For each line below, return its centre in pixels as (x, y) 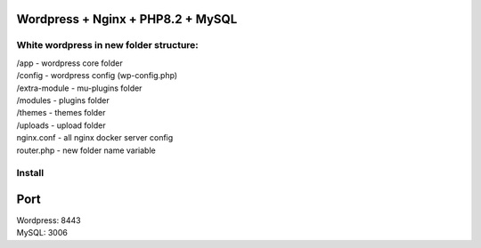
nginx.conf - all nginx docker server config (95, 138)
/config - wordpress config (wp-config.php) (97, 76)
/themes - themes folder (61, 113)
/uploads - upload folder (61, 125)
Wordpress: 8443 (49, 220)
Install (30, 173)
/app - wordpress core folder (70, 63)
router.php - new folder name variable (86, 150)
